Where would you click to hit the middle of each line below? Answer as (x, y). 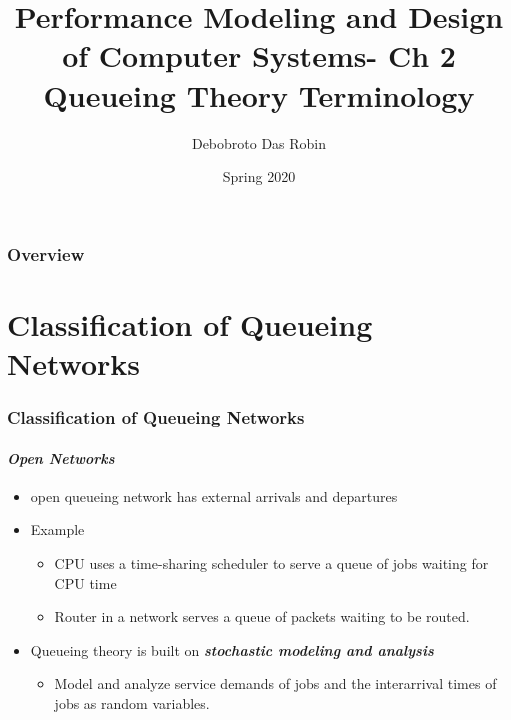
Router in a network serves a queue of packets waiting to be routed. (262, 616)
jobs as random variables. (132, 702)
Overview (46, 253)
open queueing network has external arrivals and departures (214, 495)
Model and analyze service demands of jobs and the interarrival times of (275, 683)
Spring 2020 (259, 176)
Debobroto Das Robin (259, 142)
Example (57, 529)
